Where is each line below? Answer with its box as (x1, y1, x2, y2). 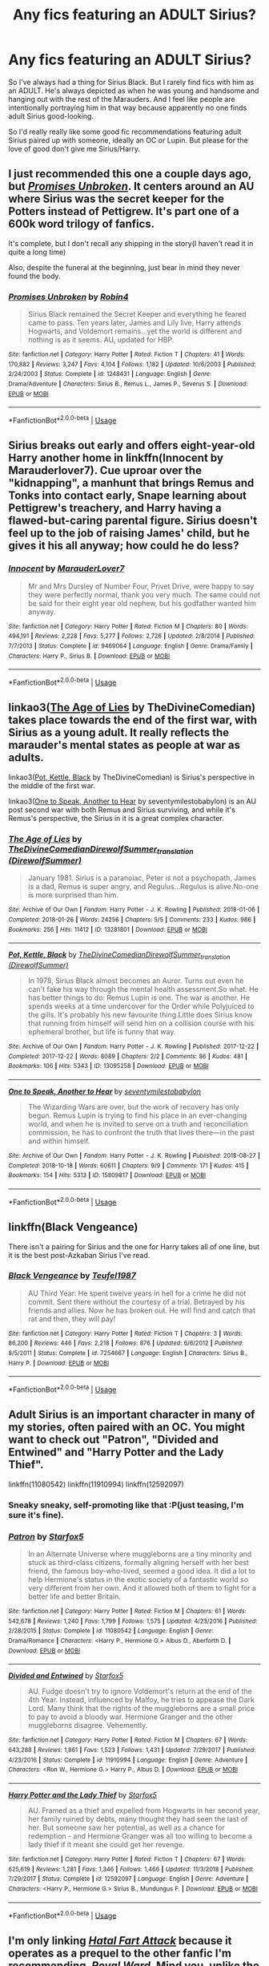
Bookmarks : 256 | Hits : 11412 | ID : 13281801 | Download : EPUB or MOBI (8, 925, 208, 933)
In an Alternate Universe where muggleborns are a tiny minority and (27, 1549, 252, 1559)
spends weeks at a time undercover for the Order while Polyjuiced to (27, 1001, 255, 1011)
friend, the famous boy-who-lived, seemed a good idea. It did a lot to (27, 1566, 256, 1576)
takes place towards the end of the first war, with (8, 714, 258, 727)
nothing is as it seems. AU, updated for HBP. (27, 335, 175, 345)
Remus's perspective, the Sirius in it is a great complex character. (8, 813, 224, 823)
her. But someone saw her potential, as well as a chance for (27, 1822, 226, 1833)
